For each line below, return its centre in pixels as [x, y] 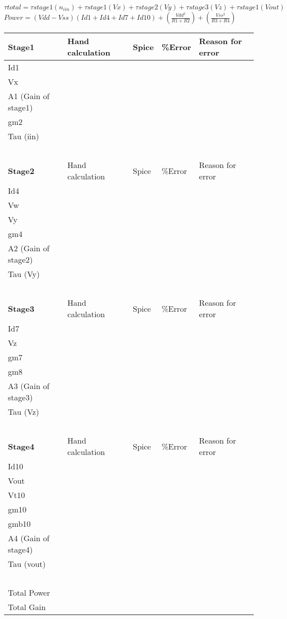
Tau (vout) [27, 564]
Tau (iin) [24, 136]
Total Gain [27, 607]
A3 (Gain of [29, 386]
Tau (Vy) [24, 274]
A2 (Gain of [29, 248]
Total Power [29, 592]
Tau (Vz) [24, 412]
